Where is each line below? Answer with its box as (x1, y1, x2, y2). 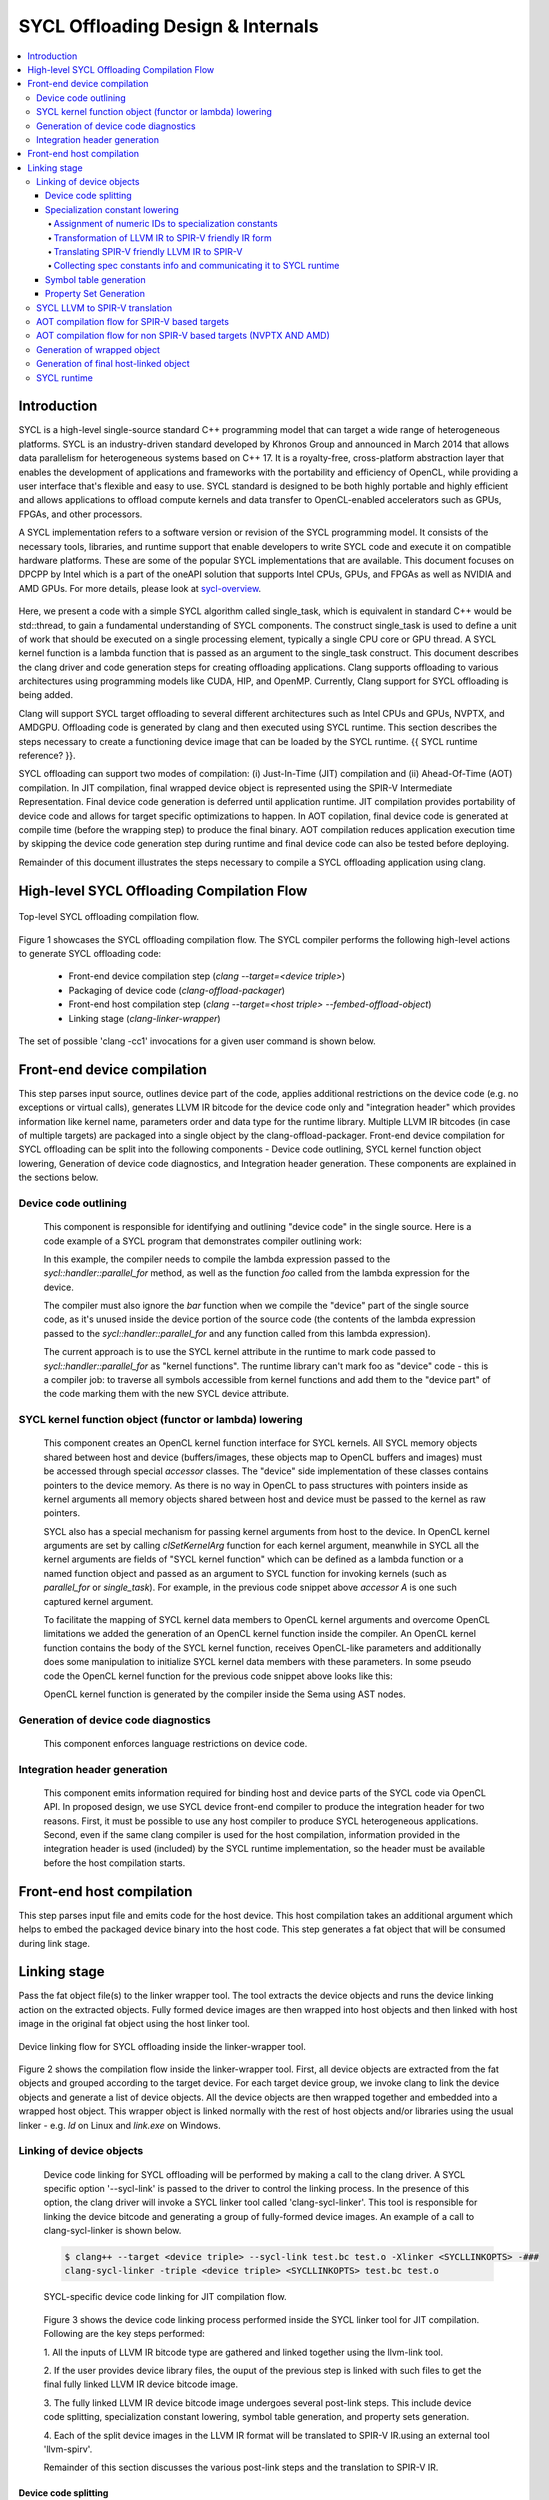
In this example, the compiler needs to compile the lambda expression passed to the (43, 1253, 391, 1265)
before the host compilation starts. (43, 1856, 186, 1869)
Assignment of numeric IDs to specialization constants (53, 218, 279, 230)
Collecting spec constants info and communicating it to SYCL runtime (53, 260, 340, 272)
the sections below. (18, 1171, 99, 1184)
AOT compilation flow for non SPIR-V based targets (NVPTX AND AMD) (36, 330, 330, 342)
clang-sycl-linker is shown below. (43, 2225, 182, 2237)
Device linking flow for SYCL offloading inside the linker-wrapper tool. (18, 2040, 307, 2052)
